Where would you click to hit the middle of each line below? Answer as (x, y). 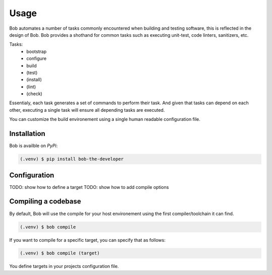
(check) (35, 94)
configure (37, 58)
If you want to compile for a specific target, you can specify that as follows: (87, 240)
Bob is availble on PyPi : (33, 146)
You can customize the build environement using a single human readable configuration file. (105, 119)
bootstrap (37, 51)
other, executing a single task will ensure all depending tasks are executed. (87, 110)
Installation (27, 134)
